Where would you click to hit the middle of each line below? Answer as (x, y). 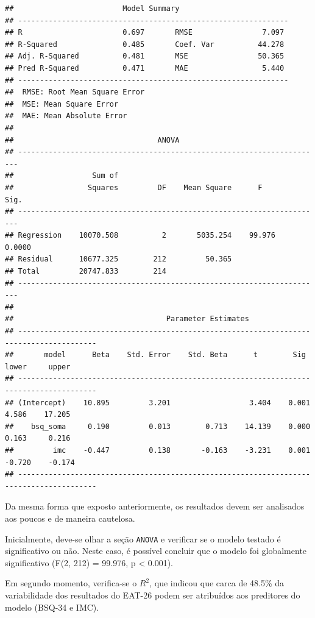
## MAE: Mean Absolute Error (66, 116)
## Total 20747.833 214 (86, 272)
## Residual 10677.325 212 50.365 (119, 259)
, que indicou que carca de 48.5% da (217, 583)
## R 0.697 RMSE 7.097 (145, 33)
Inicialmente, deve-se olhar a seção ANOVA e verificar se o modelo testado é (143, 538)
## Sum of (62, 176)
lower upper (38, 367)
